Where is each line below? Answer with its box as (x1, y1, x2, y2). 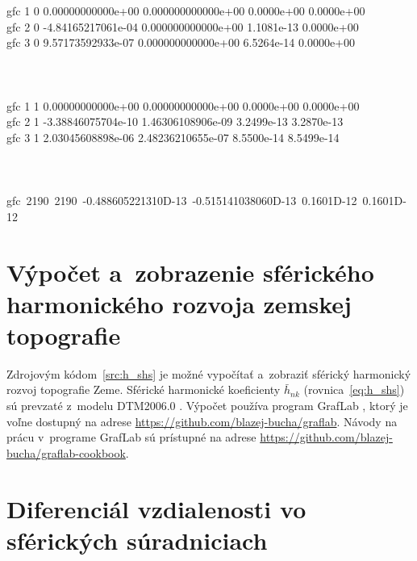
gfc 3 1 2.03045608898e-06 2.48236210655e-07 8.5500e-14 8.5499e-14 (6, 128, 340, 145)
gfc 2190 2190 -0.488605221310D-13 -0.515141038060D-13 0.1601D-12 (6, 192, 357, 209)
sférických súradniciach (6, 523, 268, 556)
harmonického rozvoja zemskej (6, 287, 352, 320)
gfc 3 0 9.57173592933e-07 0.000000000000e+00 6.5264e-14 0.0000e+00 (6, 34, 356, 51)
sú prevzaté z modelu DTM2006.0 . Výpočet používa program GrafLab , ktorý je (6, 397, 408, 413)
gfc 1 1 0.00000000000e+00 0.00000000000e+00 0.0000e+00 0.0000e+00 (6, 97, 360, 114)
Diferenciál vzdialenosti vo (6, 492, 306, 525)
